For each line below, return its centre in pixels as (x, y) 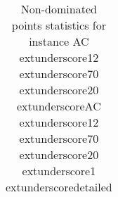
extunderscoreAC (59, 106)
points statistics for (59, 25)
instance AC (59, 41)
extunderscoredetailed (59, 187)
